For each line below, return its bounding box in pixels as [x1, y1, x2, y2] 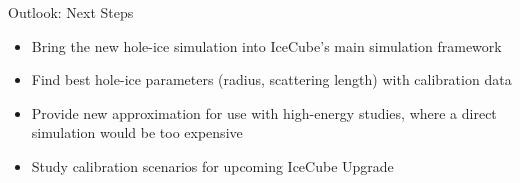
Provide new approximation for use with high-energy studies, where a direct [31, 102, 497, 123]
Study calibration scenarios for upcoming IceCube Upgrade [31, 155, 394, 176]
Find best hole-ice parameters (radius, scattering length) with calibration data [31, 69, 512, 90]
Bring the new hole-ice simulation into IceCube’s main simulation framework [31, 35, 502, 56]
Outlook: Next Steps [8, 2, 134, 22]
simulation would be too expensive [31, 122, 243, 143]
